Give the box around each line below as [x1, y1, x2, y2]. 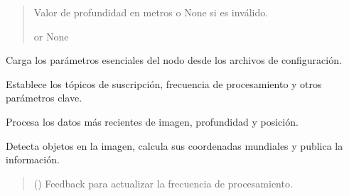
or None [33, 28, 69, 43]
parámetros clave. [6, 90, 82, 105]
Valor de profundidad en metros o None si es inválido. [33, 5, 269, 19]
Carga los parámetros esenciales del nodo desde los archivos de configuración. [6, 53, 342, 67]
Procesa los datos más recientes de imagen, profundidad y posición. [6, 114, 299, 129]
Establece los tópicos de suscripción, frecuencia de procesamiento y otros [6, 76, 322, 91]
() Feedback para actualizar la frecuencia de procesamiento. [33, 175, 293, 190]
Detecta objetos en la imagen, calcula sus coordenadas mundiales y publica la [6, 138, 343, 153]
